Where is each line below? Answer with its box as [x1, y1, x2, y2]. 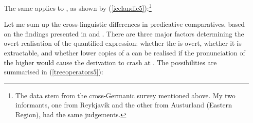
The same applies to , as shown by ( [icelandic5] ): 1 [4, 1, 152, 13]
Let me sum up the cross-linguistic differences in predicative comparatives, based [4, 19, 245, 29]
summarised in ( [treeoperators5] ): [4, 67, 103, 77]
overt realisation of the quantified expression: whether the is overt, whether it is [4, 38, 242, 48]
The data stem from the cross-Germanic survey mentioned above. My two [15, 90, 235, 100]
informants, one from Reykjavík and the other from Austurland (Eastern [15, 100, 232, 110]
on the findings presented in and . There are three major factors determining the [4, 28, 244, 38]
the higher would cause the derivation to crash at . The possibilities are [4, 57, 217, 67]
